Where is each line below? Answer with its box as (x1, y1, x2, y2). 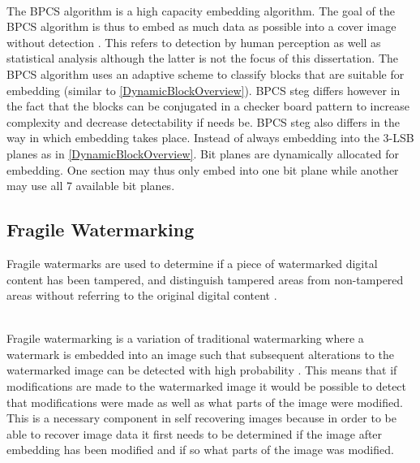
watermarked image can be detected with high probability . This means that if (6, 361, 397, 379)
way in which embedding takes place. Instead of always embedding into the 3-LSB (6, 129, 414, 146)
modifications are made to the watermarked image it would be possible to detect (6, 378, 407, 395)
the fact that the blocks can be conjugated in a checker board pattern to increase (6, 97, 409, 115)
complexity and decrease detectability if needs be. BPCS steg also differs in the (6, 113, 400, 130)
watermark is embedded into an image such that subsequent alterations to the (6, 345, 395, 362)
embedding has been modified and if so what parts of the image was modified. (6, 441, 394, 458)
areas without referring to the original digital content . (6, 287, 277, 304)
